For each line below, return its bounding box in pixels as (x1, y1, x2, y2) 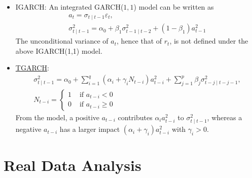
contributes (118, 112, 153, 122)
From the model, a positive (15, 112, 99, 122)
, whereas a (207, 112, 242, 122)
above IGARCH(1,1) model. (15, 45, 102, 56)
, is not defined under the (169, 35, 248, 46)
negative (15, 124, 42, 134)
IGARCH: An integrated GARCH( (15, 2, 124, 12)
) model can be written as (133, 2, 214, 12)
